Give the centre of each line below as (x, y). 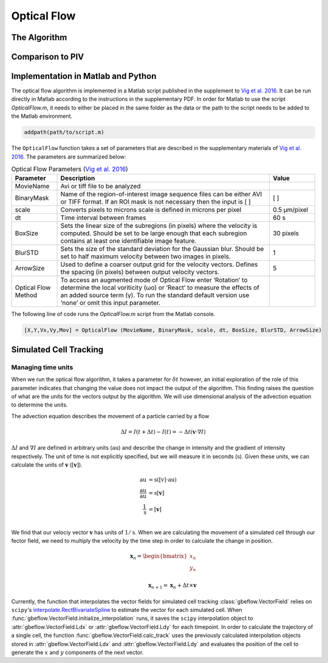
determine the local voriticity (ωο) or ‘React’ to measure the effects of (160, 287)
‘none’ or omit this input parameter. (111, 303)
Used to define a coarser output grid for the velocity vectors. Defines (159, 264)
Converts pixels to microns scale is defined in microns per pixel (151, 210)
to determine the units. (39, 405)
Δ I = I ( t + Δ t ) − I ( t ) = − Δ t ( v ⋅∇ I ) (163, 432)
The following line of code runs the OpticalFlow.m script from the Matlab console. (113, 314)
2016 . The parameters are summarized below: (69, 156)
